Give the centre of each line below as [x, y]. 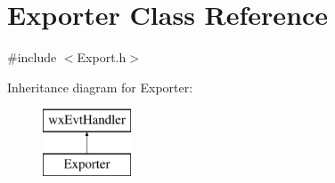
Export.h [102, 57]
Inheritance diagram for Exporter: [100, 87]
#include [32, 57]
